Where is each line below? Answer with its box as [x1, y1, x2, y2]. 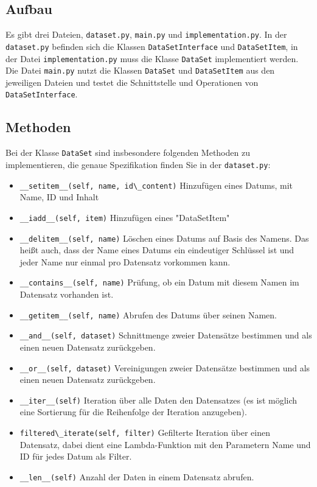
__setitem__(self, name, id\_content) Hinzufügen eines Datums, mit [19, 178, 293, 191]
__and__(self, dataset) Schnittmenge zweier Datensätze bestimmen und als [19, 329, 312, 342]
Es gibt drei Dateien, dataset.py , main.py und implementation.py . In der [5, 28, 287, 41]
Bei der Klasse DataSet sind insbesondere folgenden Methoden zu [5, 146, 250, 159]
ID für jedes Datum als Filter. [19, 450, 132, 463]
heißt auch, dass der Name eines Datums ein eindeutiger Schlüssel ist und [19, 243, 294, 256]
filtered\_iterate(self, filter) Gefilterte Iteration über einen [19, 426, 270, 438]
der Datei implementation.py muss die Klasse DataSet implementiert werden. [5, 52, 299, 65]
